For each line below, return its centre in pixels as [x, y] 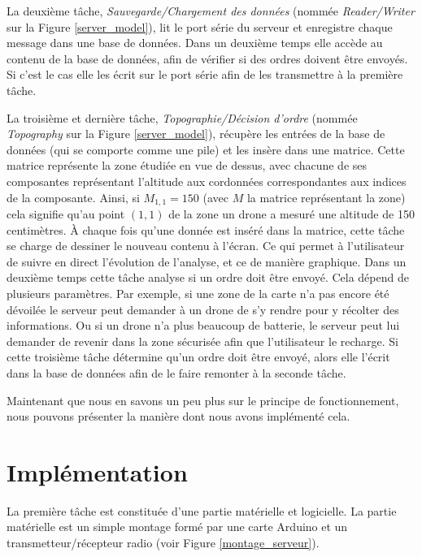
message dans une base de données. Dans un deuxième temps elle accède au [195, 43]
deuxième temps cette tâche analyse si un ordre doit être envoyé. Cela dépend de [208, 277]
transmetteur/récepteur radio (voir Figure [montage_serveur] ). [163, 543]
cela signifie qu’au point [66, 213]
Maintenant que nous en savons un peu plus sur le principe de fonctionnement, [203, 400]
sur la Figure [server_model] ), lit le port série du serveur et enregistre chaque [200, 26]
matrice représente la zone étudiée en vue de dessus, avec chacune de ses [187, 165]
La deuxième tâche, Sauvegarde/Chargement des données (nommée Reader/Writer [211, 11]
